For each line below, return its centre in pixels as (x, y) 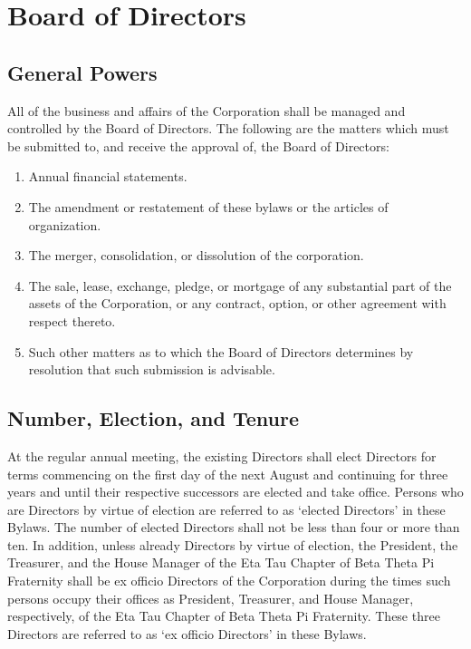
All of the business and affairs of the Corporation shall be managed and (207, 110)
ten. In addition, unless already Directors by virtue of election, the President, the (233, 544)
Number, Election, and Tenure (153, 418)
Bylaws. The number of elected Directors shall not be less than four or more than (234, 527)
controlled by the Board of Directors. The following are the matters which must (228, 128)
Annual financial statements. (108, 176)
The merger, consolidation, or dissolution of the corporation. (196, 255)
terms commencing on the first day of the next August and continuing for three (228, 474)
